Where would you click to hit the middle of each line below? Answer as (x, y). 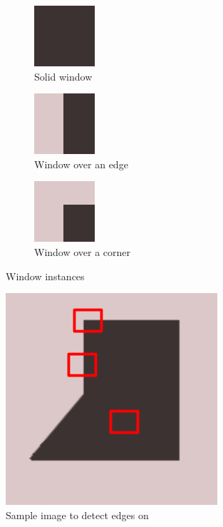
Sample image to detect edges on (77, 515)
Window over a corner (83, 251)
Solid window (63, 76)
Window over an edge (81, 164)
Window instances (45, 276)
